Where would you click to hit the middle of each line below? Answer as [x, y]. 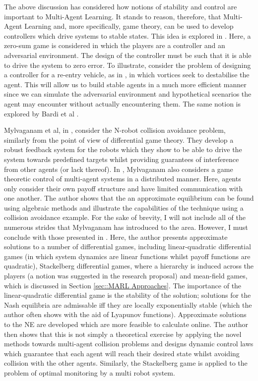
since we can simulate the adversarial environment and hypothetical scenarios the [128, 94]
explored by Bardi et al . [41, 113]
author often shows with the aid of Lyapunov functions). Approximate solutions [125, 314]
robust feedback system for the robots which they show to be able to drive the [123, 149]
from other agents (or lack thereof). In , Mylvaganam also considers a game [119, 169]
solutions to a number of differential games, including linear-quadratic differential [128, 246]
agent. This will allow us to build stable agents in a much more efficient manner [125, 84]
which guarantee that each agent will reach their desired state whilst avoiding [122, 353]
